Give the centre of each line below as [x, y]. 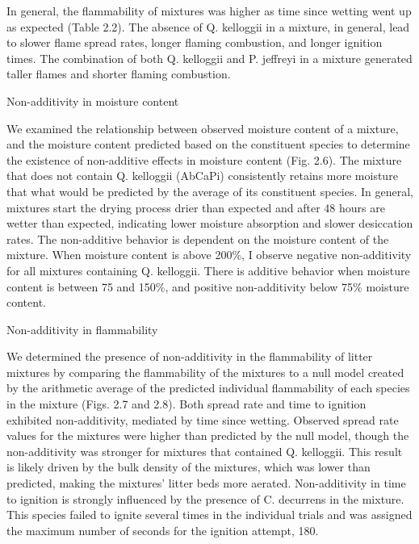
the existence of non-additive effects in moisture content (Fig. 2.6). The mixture [204, 159]
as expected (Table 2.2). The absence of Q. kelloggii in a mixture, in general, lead [208, 26]
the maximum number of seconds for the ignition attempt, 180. [163, 530]
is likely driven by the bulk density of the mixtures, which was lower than [189, 467]
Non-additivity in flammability [82, 329]
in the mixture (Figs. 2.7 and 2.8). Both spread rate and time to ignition [186, 404]
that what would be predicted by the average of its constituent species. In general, [210, 191]
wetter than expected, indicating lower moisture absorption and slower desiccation [210, 223]
